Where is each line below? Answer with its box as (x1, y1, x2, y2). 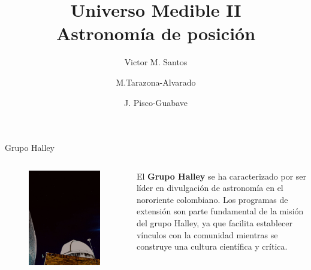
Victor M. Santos (124, 56, 188, 68)
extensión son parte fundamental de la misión (136, 205, 304, 217)
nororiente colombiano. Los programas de (136, 193, 288, 205)
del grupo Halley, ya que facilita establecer (136, 217, 292, 229)
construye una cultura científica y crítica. (136, 240, 288, 253)
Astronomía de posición (56, 21, 256, 45)
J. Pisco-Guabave (124, 96, 188, 108)
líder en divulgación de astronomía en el (136, 181, 283, 194)
